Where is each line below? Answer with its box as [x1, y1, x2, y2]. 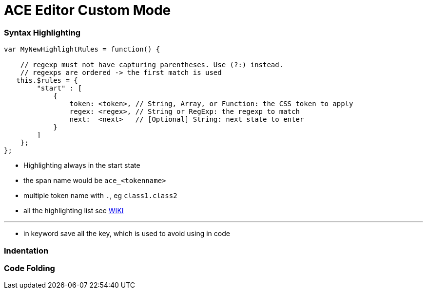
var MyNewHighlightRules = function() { [4, 45, 160, 54]
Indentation [4, 245, 49, 256]
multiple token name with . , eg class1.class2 [23, 191, 177, 200]
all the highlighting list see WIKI [23, 206, 124, 215]
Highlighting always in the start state [23, 161, 140, 170]
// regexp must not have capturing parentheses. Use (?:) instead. [20, 61, 284, 69]
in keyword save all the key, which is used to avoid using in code [23, 229, 230, 238]
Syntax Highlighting [4, 27, 81, 37]
